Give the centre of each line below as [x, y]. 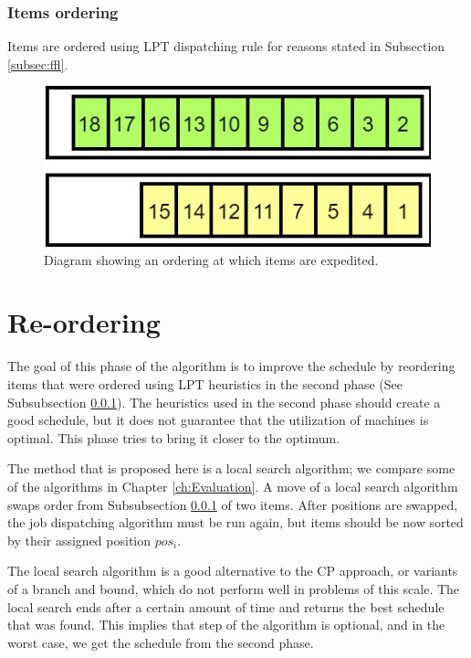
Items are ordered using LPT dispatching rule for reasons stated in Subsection [226, 46]
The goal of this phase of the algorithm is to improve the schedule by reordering [231, 366]
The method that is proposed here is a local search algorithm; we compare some [231, 468]
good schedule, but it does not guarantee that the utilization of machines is [218, 420]
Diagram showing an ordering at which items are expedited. [211, 259]
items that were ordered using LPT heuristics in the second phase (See [205, 384]
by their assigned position [79, 540]
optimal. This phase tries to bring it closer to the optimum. [174, 437]
